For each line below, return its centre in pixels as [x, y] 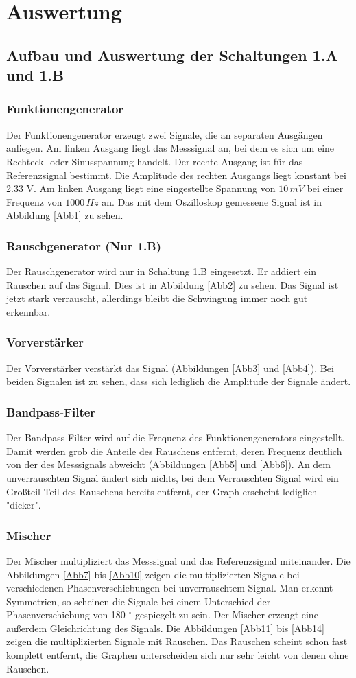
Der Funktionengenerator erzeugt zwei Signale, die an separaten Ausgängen [165, 134]
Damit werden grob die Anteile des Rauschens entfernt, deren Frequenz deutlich [174, 451]
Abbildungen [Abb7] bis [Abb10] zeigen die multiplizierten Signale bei [153, 574]
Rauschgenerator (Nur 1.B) [84, 245]
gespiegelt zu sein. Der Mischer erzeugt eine [226, 615]
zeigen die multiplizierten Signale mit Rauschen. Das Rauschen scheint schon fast [177, 641]
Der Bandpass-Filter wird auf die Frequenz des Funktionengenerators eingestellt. [176, 437]
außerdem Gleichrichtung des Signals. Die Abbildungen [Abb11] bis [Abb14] [165, 628]
